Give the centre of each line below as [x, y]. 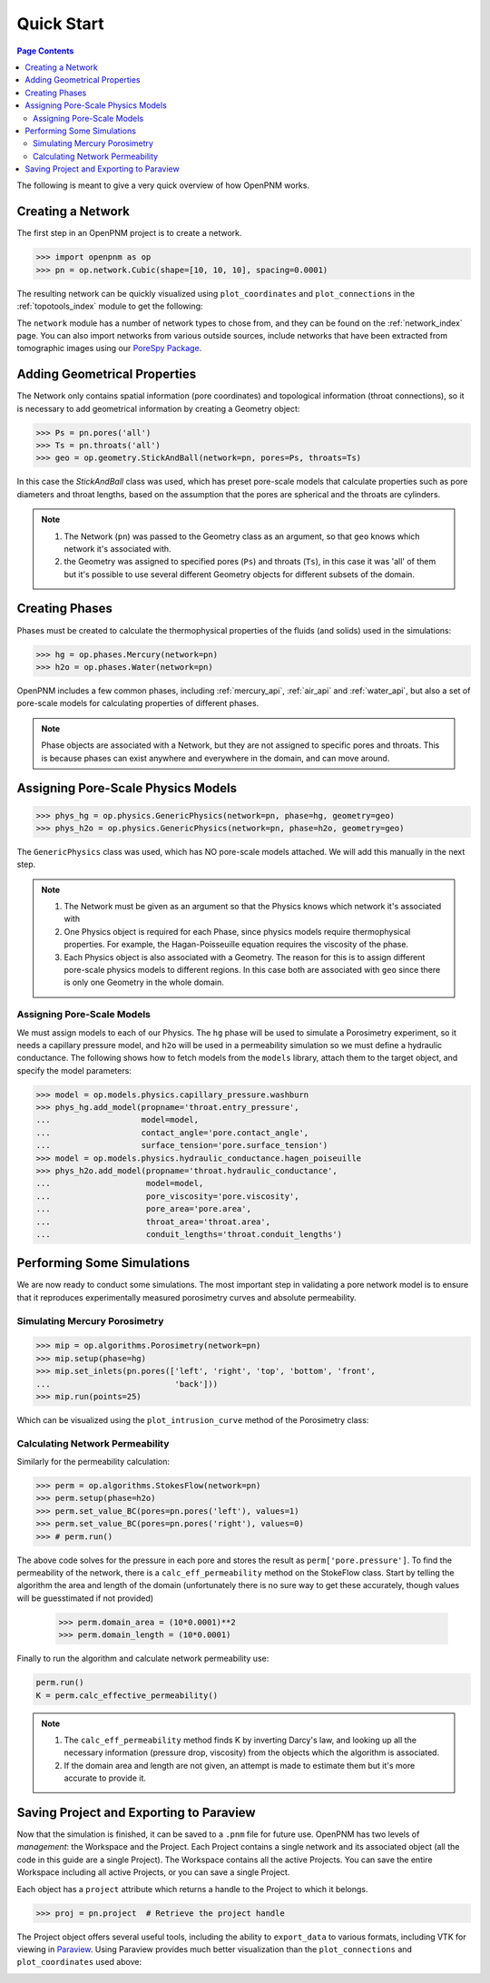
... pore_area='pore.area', [143, 1209]
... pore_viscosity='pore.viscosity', [167, 1196]
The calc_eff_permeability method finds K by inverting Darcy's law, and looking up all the [240, 1740]
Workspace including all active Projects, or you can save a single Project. [153, 1872]
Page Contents [45, 51]
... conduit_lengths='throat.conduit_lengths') [189, 1234]
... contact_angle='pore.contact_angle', [172, 1133]
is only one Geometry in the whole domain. [144, 982]
